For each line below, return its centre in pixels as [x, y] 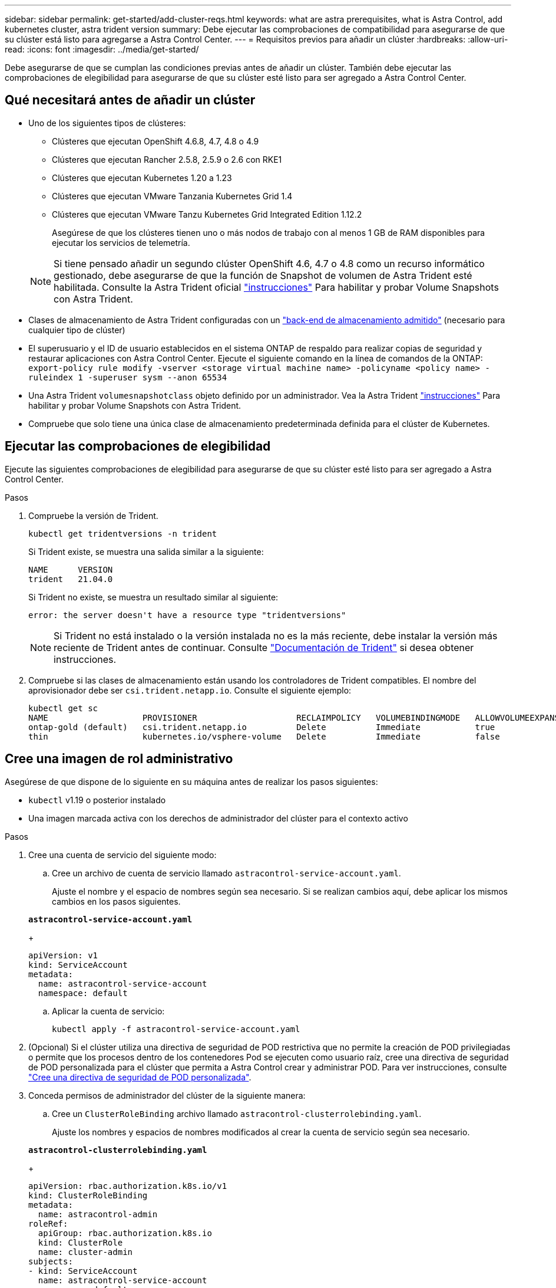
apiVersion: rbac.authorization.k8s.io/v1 [128, 1186]
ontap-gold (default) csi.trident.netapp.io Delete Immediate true [262, 727]
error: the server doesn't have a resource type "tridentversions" [187, 615]
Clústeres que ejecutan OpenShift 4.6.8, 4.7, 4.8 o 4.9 [155, 141]
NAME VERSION [71, 569]
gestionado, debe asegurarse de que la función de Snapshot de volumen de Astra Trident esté [263, 275]
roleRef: [48, 1223]
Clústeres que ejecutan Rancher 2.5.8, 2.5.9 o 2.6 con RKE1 [167, 159]
